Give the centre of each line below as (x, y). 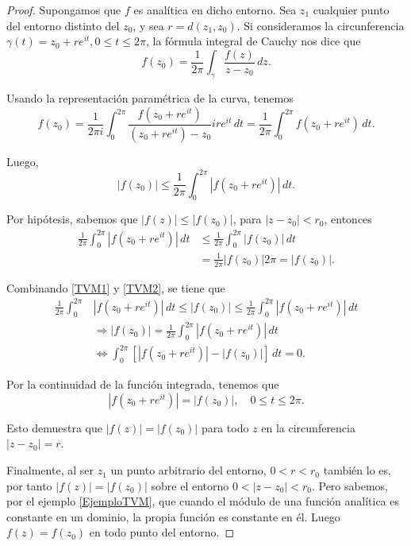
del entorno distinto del (63, 25)
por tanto (29, 485)
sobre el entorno (190, 485)
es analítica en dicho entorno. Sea (215, 10)
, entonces (348, 219)
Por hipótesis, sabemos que (72, 219)
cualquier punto (351, 10)
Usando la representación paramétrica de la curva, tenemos (150, 98)
